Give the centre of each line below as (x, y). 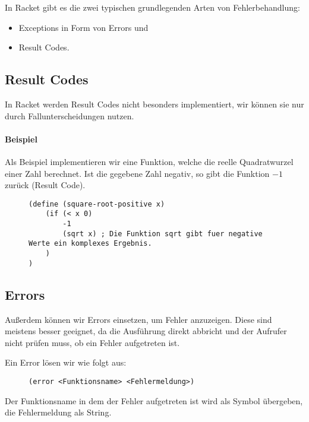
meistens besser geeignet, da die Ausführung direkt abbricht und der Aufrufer (146, 331)
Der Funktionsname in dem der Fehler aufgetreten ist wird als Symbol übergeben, (154, 400)
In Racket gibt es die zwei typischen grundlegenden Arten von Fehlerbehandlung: (152, 7)
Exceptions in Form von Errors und (83, 27)
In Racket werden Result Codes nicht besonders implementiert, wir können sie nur (154, 104)
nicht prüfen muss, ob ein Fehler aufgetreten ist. (92, 342)
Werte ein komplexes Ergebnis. (90, 244)
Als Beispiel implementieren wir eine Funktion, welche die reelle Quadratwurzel (149, 161)
